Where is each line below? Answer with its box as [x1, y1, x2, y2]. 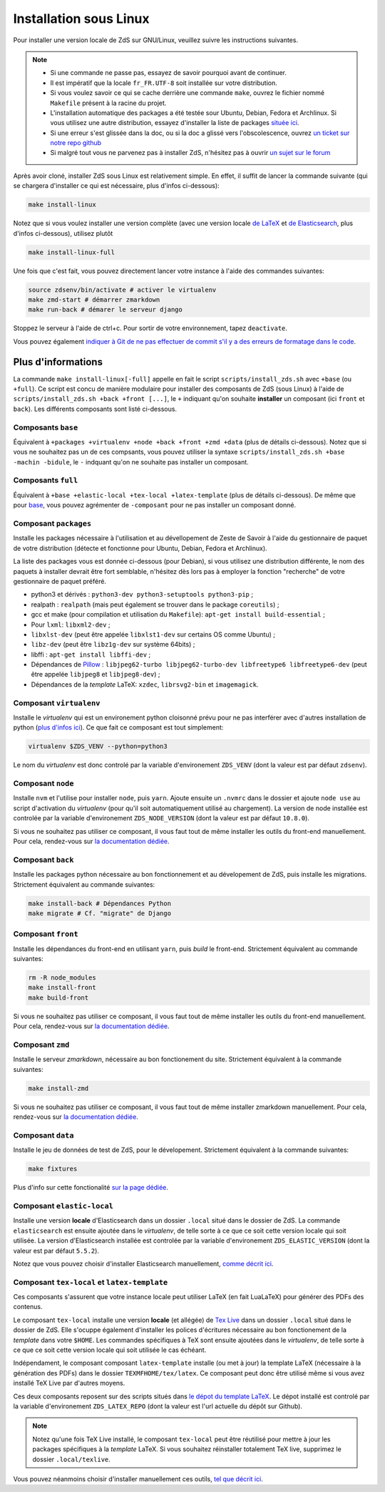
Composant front [13, 929, 78, 939]
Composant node [13, 779, 74, 789]
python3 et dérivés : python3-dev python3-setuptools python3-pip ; [31, 590, 253, 599]
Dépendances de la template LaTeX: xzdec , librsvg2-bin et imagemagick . [31, 680, 259, 689]
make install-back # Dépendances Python [28, 899, 171, 907]
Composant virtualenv [13, 697, 101, 707]
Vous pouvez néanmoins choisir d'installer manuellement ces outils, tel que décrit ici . [13, 1474, 263, 1483]
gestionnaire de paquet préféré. [13, 577, 107, 585]
